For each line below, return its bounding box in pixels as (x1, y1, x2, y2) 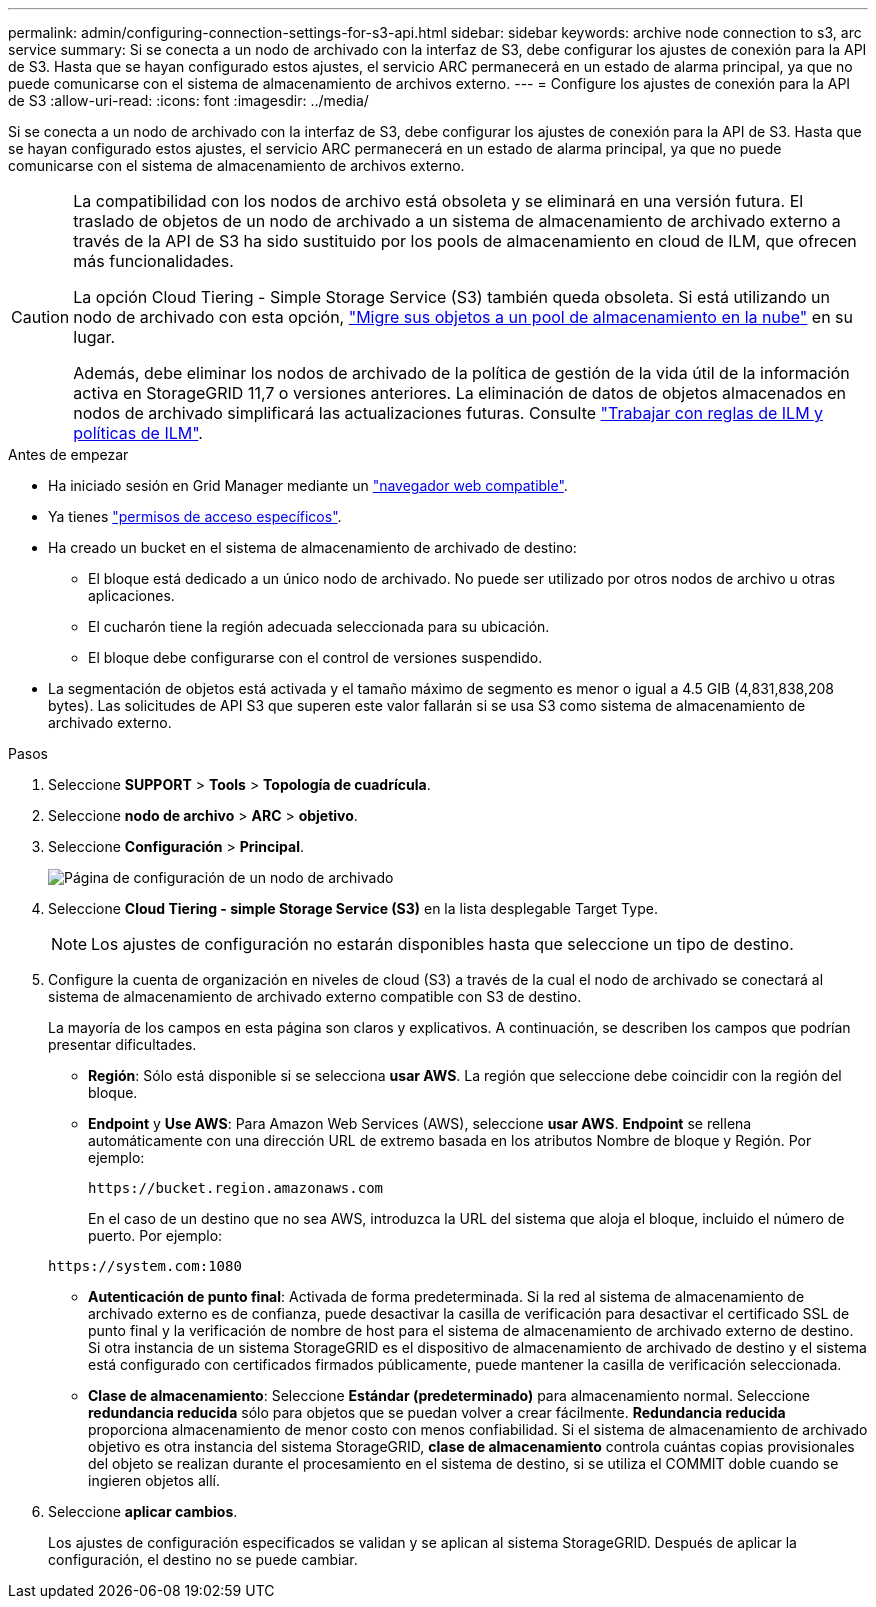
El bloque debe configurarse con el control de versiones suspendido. (88, 649, 543, 666)
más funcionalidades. (73, 251, 234, 271)
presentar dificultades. (48, 1036, 197, 1053)
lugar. (73, 327, 116, 347)
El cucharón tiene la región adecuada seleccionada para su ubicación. (88, 618, 550, 635)
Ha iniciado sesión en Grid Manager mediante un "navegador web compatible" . (48, 477, 568, 494)
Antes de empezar (8, 446, 129, 463)
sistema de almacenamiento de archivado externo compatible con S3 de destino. (48, 988, 582, 1005)
